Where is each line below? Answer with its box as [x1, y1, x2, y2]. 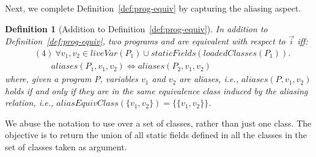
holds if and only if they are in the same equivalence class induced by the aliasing [5, 84, 308, 97]
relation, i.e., [5, 96, 54, 109]
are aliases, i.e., [179, 72, 239, 85]
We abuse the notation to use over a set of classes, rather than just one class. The [5, 116, 312, 129]
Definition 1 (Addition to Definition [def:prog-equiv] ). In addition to [5, 22, 268, 35]
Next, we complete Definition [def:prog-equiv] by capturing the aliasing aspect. [5, 2, 301, 14]
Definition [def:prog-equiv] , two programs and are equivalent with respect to [5, 35, 285, 47]
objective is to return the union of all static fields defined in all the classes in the [5, 128, 307, 141]
